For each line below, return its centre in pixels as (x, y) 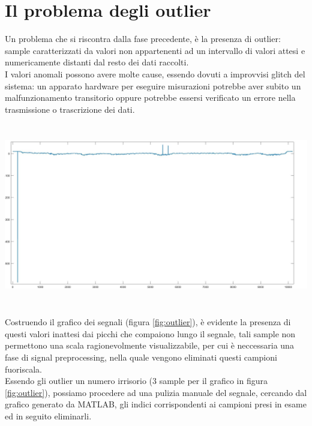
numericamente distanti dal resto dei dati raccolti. (97, 62)
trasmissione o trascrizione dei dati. (70, 109)
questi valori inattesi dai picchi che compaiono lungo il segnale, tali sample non (150, 333)
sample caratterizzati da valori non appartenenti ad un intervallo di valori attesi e (155, 50)
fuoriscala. (23, 369)
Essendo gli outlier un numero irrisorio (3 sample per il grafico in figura (136, 381)
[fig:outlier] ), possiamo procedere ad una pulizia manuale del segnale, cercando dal (156, 392)
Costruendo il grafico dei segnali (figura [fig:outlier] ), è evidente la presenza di (148, 322)
